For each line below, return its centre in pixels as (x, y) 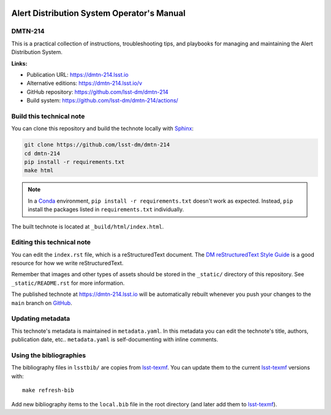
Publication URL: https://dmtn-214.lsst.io (78, 74)
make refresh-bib (48, 390)
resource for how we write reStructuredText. (67, 263)
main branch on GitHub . (42, 303)
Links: (19, 63)
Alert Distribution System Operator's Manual (98, 13)
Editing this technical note (51, 242)
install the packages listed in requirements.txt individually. (106, 209)
